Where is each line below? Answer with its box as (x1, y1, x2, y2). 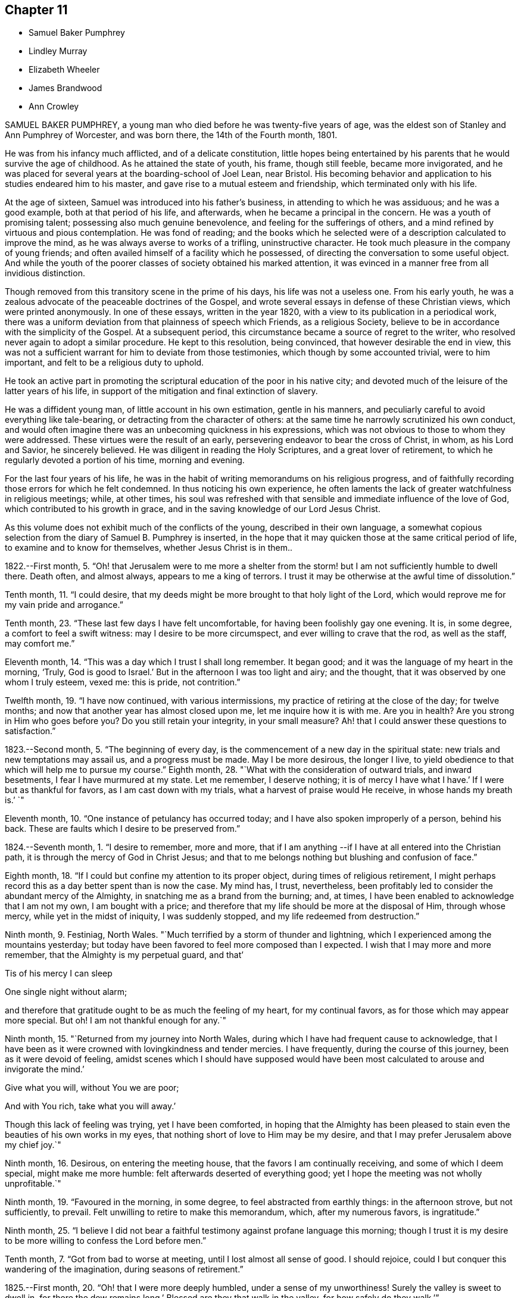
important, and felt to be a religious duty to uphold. (5, 357, 204, 368)
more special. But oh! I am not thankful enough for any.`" (5, 1015, 227, 1026)
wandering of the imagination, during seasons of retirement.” (5, 1264, 244, 1275)
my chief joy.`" (5, 1140, 61, 1150)
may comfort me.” (5, 638, 75, 649)
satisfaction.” (5, 726, 56, 737)
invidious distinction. (5, 268, 85, 279)
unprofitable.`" (5, 1178, 61, 1189)
